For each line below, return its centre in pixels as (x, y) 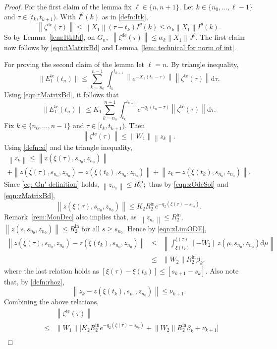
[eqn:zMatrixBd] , (29, 195)
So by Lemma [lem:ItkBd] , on (50, 37)
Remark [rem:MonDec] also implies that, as (70, 217)
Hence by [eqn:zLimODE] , (167, 228)
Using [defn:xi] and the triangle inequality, (68, 147)
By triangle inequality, (205, 64)
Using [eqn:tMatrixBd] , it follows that (61, 95)
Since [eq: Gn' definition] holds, (52, 183)
